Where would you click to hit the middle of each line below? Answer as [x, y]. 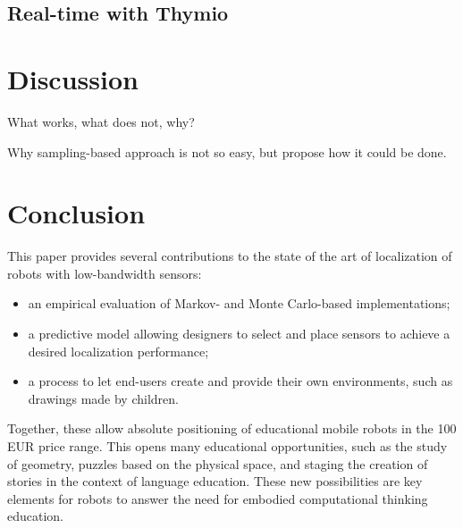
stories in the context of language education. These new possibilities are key [215, 481]
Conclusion [76, 213]
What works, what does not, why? [101, 121]
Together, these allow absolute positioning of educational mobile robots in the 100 [232, 428]
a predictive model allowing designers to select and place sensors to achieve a [239, 333]
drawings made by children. [103, 398]
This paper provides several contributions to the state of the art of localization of [230, 256]
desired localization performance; [118, 351]
